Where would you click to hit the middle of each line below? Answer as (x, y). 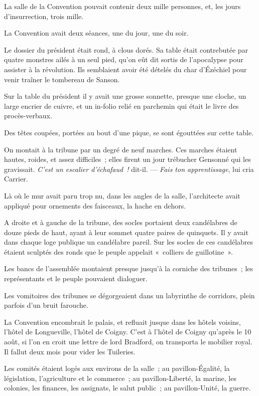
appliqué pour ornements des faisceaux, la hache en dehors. (95, 205)
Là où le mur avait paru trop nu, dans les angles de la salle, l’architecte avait (122, 195)
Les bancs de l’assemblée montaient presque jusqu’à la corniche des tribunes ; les (129, 268)
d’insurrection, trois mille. (44, 16)
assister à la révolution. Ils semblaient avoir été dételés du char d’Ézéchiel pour (125, 69)
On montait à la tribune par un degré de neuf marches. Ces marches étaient (121, 149)
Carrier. (16, 179)
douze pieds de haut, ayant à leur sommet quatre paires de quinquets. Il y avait (126, 232)
